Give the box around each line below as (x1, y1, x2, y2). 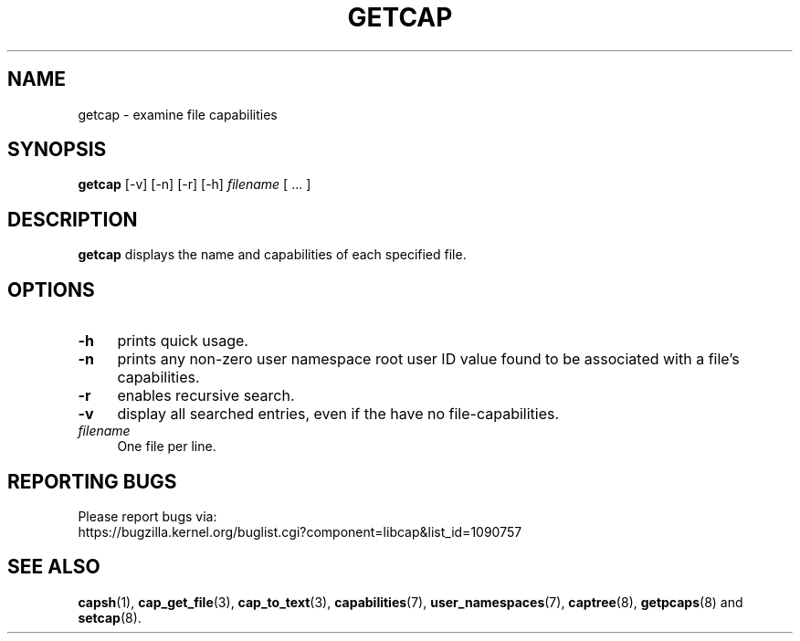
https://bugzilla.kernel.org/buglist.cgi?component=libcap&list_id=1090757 (78, 523, 522, 540)
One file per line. (117, 438, 216, 455)
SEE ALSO (7, 555, 100, 579)
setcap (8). (78, 609, 142, 625)
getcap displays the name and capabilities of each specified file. (78, 247, 467, 263)
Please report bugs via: (78, 508, 217, 524)
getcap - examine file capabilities (78, 106, 278, 122)
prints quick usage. (117, 331, 248, 351)
